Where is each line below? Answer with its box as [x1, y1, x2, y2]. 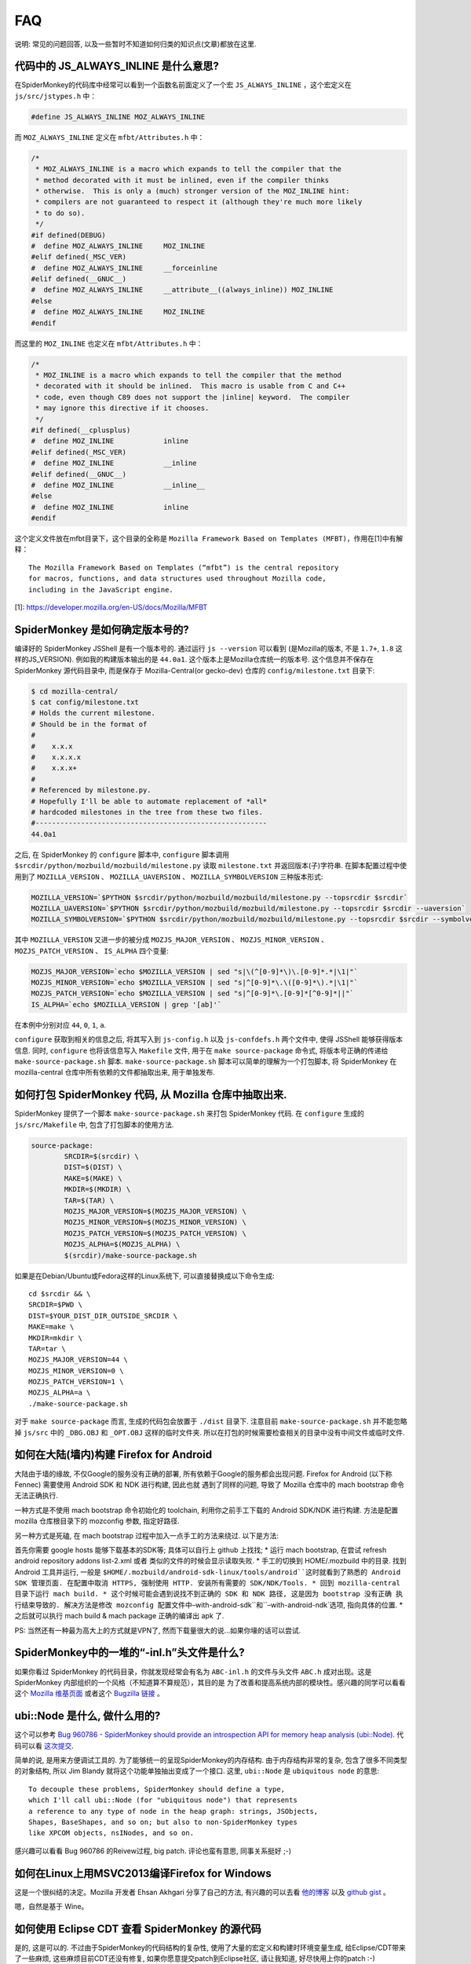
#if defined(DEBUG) [31, 230, 106, 240]
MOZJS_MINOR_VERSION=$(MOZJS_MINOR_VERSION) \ [64, 1218, 246, 1227]
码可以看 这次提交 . [14, 1741, 74, 1750]
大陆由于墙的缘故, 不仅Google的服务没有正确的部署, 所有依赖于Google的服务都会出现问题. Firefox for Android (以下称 [14, 1469, 392, 1478]
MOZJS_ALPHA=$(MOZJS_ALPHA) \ [64, 1240, 181, 1249]
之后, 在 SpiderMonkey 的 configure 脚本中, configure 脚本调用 [14, 849, 229, 859]
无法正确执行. [14, 1491, 59, 1500]
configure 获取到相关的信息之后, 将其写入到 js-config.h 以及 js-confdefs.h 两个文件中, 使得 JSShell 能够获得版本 [14, 1035, 403, 1044]
